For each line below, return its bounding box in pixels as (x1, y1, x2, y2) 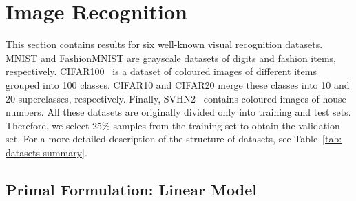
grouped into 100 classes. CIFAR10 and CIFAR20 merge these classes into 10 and (6, 77, 350, 92)
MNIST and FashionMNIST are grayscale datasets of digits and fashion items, (6, 50, 336, 65)
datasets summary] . (6, 145, 87, 159)
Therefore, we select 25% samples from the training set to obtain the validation (6, 118, 340, 132)
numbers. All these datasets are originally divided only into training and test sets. (6, 105, 351, 119)
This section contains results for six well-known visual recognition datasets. (6, 37, 323, 52)
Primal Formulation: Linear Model (6, 178, 257, 200)
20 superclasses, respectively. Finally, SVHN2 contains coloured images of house (6, 91, 346, 105)
